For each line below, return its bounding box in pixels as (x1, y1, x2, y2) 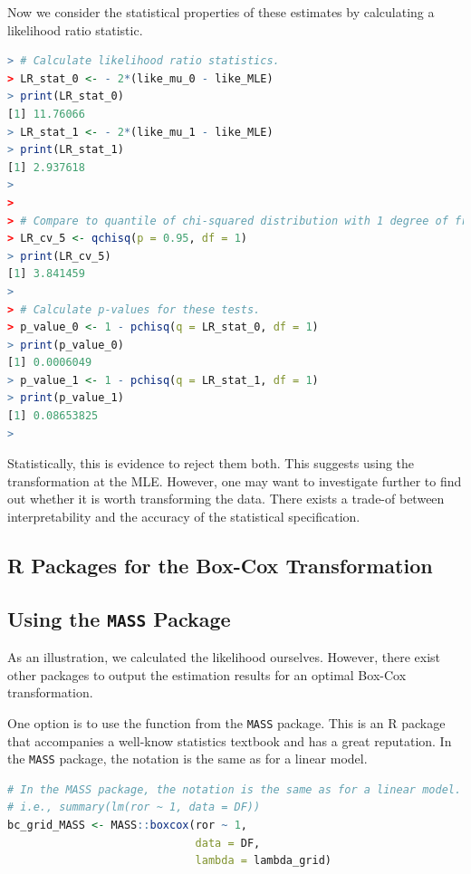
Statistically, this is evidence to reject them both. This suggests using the (7, 454, 415, 473)
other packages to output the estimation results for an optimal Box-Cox (7, 665, 407, 684)
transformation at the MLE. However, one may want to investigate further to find (7, 471, 462, 490)
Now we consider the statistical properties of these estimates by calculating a (7, 3, 435, 21)
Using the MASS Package (7, 604, 231, 632)
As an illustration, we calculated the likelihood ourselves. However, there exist (7, 648, 441, 667)
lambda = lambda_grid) (195, 854, 332, 868)
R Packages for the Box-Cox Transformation (7, 552, 433, 580)
